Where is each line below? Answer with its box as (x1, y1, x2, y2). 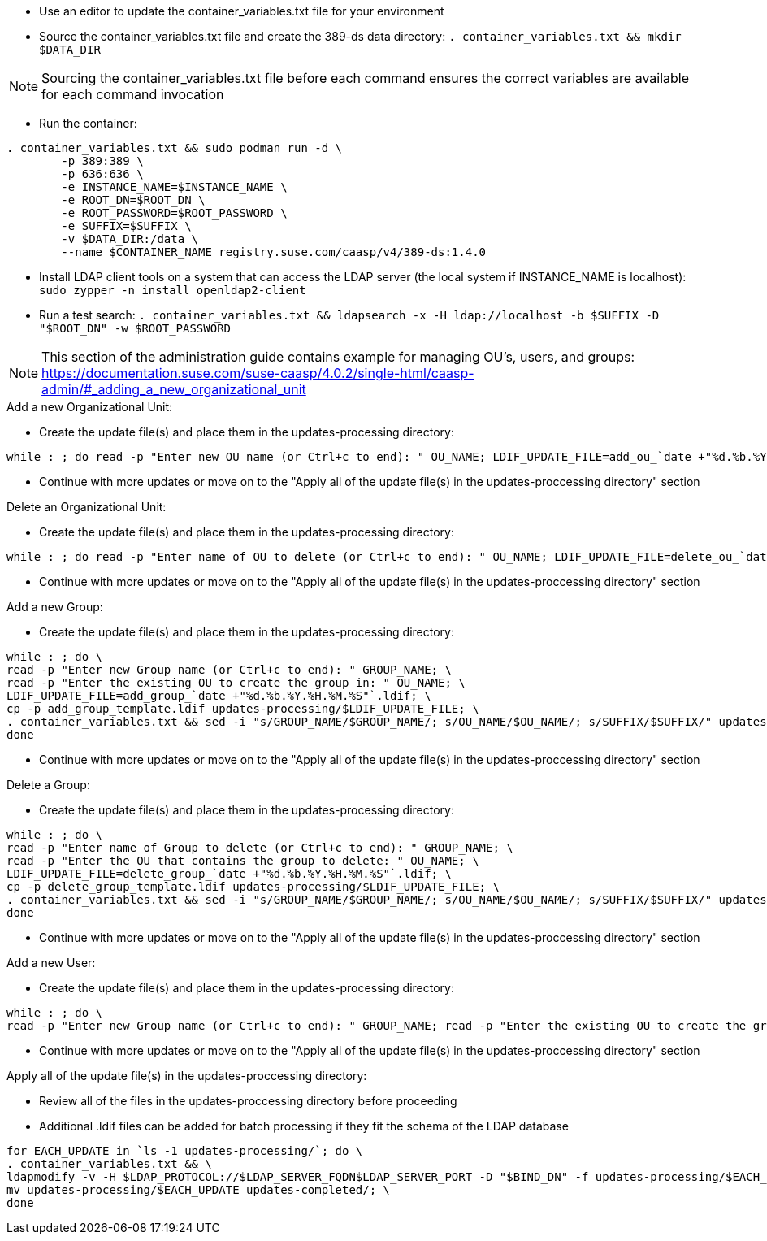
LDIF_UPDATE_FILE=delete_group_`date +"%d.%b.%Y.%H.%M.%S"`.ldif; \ (6, 867, 452, 880)
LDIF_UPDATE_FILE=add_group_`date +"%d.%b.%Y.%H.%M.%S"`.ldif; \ (6, 689, 431, 702)
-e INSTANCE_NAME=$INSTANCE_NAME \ (61, 180, 288, 193)
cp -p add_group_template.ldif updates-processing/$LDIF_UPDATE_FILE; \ (6, 702, 479, 715)
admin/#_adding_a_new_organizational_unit (41, 381, 306, 397)
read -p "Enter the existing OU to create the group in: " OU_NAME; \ (6, 676, 466, 689)
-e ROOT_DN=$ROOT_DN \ (61, 193, 206, 206)
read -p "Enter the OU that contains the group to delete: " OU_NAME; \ (6, 854, 479, 867)
